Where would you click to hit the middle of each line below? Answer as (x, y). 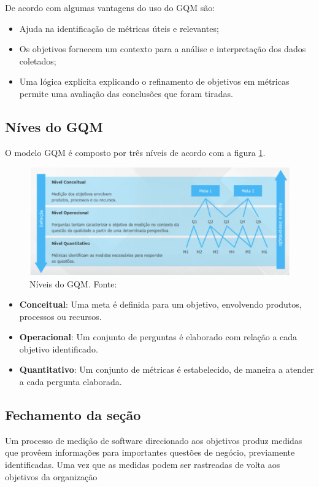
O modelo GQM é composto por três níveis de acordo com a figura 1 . (135, 152)
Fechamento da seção (73, 415)
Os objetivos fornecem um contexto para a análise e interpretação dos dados (163, 49)
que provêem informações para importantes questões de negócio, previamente (150, 452)
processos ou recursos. (60, 316)
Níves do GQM (54, 126)
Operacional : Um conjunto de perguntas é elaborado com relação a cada (158, 337)
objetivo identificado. (59, 349)
